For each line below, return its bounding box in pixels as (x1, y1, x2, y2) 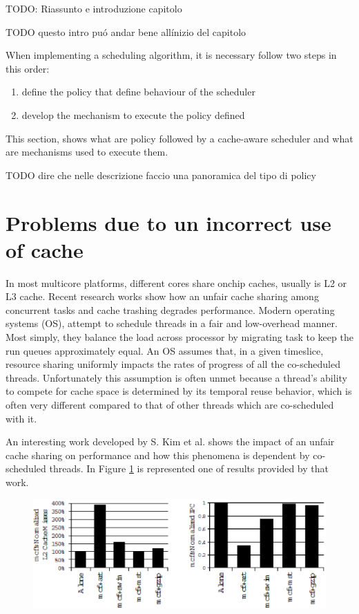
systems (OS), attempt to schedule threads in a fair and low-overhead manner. (6, 316, 338, 331)
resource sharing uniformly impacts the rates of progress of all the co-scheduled (6, 357, 340, 371)
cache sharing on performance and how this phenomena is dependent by (6, 447, 310, 462)
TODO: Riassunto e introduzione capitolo (6, 1, 182, 15)
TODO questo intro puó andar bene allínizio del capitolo (6, 24, 246, 39)
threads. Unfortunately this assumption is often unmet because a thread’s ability (6, 370, 347, 384)
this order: (6, 61, 50, 75)
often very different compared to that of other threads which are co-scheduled (6, 398, 334, 411)
